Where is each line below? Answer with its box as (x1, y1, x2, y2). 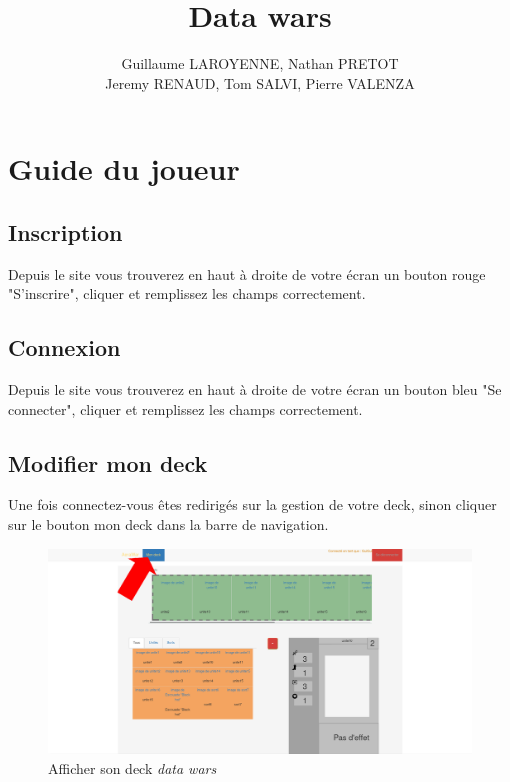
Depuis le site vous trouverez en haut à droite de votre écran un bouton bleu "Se (8, 379, 502, 400)
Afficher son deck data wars (48, 758, 217, 779)
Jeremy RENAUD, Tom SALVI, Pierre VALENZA (105, 72, 415, 93)
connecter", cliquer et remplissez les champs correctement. (8, 398, 363, 419)
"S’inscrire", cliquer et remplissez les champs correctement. (8, 283, 366, 304)
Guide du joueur (8, 148, 240, 189)
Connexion (8, 332, 121, 363)
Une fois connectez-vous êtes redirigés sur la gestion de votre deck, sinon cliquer (8, 494, 497, 515)
